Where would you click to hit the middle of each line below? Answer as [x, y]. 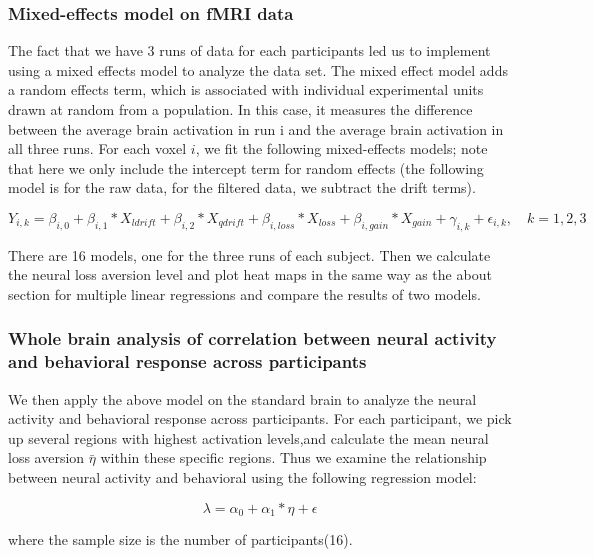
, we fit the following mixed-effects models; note [341, 148]
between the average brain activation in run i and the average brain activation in [256, 128]
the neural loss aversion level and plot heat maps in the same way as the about [250, 274]
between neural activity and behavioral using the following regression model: [242, 477]
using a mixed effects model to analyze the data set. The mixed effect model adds [258, 69]
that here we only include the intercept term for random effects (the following [246, 167]
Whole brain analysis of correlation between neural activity [252, 338]
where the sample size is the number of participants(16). [180, 539]
